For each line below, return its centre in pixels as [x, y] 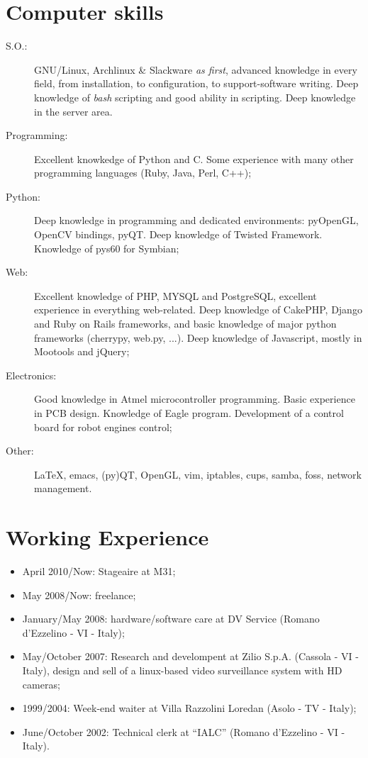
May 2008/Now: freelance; [79, 595]
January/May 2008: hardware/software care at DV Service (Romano [171, 619]
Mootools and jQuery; [82, 351]
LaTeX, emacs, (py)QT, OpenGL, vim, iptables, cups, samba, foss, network [198, 474]
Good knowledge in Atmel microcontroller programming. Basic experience [195, 399]
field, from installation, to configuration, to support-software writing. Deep [196, 83]
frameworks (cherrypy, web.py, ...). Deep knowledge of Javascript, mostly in [198, 337]
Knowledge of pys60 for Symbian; [107, 248]
